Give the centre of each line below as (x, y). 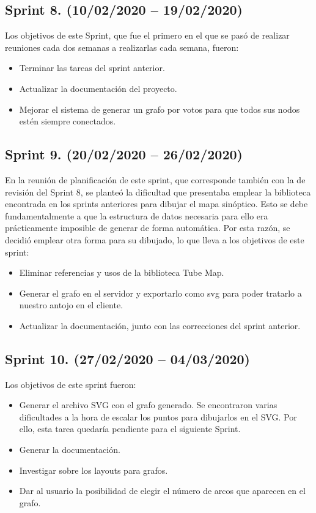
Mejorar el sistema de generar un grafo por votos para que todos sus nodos (160, 109)
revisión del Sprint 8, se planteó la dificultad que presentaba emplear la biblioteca (158, 192)
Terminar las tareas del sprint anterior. (92, 68)
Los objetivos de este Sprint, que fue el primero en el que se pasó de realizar (147, 35)
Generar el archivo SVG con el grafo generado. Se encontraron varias (148, 405)
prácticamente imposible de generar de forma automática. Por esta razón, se (148, 228)
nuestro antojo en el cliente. (71, 305)
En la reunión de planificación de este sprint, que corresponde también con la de (155, 179)
